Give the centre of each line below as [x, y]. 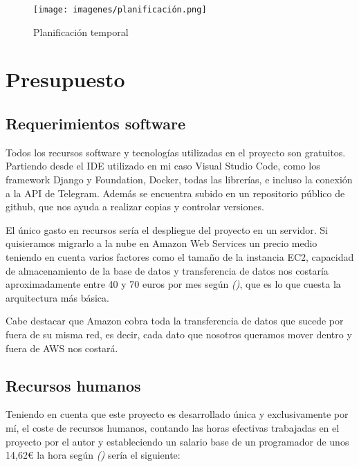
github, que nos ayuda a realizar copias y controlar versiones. [135, 207]
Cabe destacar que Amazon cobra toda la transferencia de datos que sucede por [175, 321]
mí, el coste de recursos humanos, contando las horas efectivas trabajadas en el [173, 427]
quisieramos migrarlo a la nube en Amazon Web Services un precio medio [162, 243]
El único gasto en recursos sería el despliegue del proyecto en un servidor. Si [167, 229]
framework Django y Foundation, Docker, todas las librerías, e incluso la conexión [179, 180]
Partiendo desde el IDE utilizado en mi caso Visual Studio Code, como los [163, 166]
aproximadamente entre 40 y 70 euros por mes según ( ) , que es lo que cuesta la [173, 284]
